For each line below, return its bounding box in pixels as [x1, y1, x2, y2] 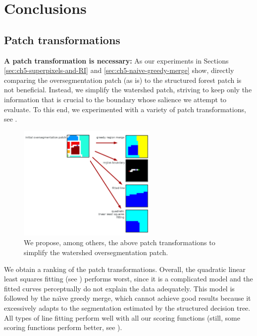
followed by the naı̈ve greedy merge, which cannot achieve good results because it [4, 293, 251, 303]
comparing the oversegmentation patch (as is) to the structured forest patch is [4, 74, 242, 85]
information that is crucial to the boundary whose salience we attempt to [4, 94, 227, 104]
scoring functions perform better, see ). [4, 322, 122, 333]
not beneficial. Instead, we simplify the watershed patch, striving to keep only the [4, 84, 252, 95]
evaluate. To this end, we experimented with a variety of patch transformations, [4, 104, 246, 114]
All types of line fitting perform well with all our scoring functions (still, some [4, 312, 240, 323]
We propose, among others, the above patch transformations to [24, 237, 215, 248]
